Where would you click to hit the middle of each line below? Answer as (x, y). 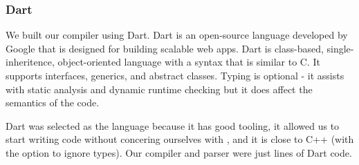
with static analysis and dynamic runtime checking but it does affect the (159, 89)
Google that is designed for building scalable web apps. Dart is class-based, (165, 48)
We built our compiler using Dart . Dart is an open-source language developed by (177, 35)
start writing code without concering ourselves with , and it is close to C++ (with (180, 139)
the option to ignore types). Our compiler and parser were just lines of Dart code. (179, 152)
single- (340, 48)
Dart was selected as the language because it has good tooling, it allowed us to (173, 125)
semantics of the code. (53, 103)
